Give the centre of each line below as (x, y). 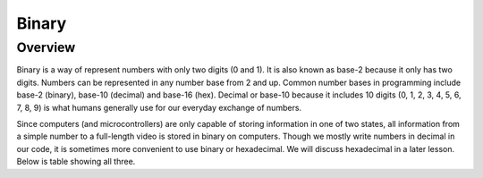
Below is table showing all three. (76, 162)
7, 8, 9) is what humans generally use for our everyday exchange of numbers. (159, 107)
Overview (46, 47)
